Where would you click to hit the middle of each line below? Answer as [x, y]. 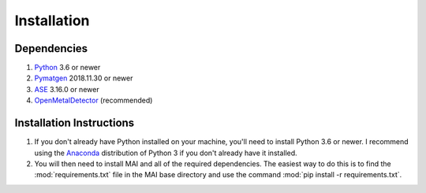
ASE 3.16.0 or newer [67, 89]
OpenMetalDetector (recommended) [93, 100]
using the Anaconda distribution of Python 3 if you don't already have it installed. [166, 153]
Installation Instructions [75, 123]
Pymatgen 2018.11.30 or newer [84, 78]
